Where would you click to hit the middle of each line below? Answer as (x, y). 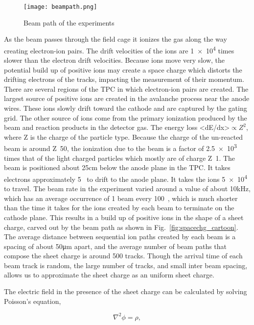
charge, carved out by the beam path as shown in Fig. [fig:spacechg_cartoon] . (121, 227)
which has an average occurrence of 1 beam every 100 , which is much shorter (121, 198)
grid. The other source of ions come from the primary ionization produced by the (126, 117)
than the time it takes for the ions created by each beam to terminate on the (119, 208)
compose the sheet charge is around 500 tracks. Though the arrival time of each (123, 256)
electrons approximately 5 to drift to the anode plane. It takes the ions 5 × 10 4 (126, 178)
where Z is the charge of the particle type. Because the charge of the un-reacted (124, 137)
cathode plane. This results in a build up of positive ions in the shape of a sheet (124, 217)
